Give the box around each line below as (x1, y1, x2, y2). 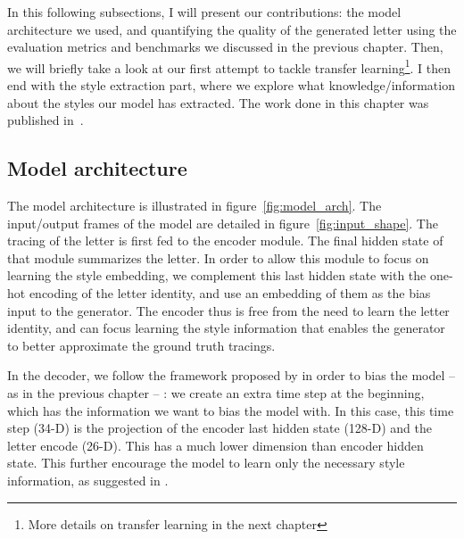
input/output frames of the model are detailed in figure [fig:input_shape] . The (7, 213, 438, 232)
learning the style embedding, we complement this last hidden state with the (7, 266, 427, 285)
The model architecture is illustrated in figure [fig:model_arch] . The (7, 196, 382, 215)
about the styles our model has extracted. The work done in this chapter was (7, 93, 429, 112)
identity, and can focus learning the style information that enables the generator (7, 319, 445, 337)
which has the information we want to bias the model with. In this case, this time (7, 401, 454, 419)
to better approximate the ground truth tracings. (7, 336, 276, 354)
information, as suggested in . (7, 470, 169, 489)
